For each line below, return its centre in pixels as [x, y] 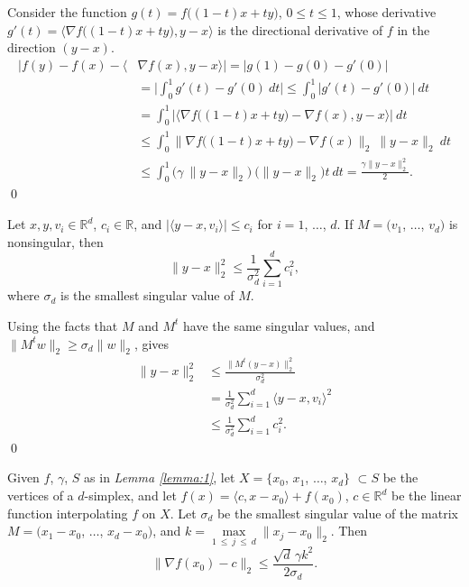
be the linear [427, 495]
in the [414, 29]
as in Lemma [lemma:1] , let [160, 477]
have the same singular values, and [279, 325]
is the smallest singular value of [147, 295]
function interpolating [68, 513]
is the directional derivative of [300, 29]
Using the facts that [63, 325]
